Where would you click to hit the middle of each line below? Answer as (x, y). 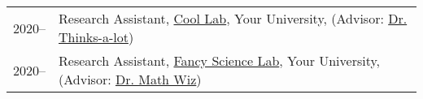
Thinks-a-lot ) (96, 37)
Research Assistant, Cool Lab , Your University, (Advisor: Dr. (233, 18)
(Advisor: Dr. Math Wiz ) (130, 79)
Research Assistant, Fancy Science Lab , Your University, (220, 60)
